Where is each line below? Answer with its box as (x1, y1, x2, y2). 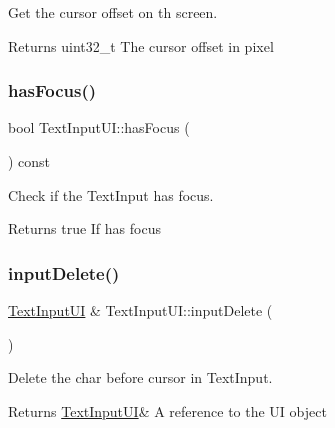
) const (8, 151, 51, 171)
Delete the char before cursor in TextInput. (8, 367, 273, 388)
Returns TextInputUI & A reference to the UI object (8, 400, 327, 421)
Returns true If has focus (8, 218, 161, 239)
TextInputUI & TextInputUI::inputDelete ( (8, 300, 273, 320)
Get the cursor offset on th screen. (8, 2, 218, 22)
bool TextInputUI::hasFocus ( (8, 117, 190, 138)
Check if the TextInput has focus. (8, 184, 214, 205)
